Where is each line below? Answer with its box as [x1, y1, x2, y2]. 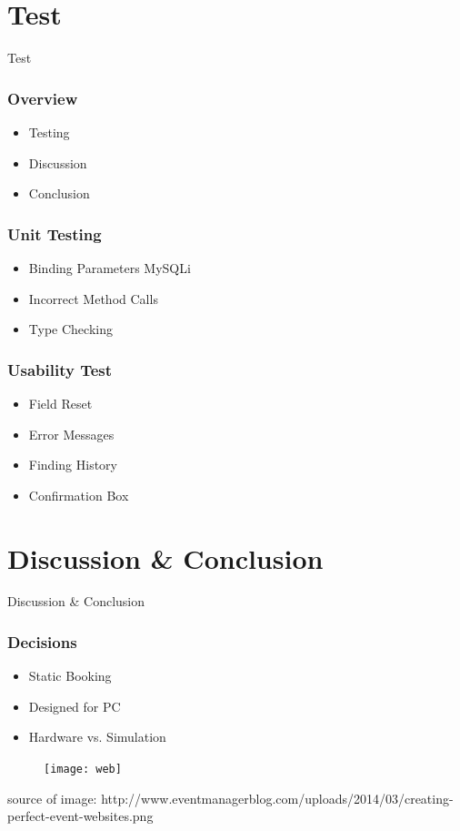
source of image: [7, 788, 97, 807]
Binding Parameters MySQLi [28, 258, 191, 277]
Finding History [28, 455, 117, 474]
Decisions [7, 630, 77, 653]
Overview [7, 86, 78, 109]
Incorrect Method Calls [28, 289, 158, 308]
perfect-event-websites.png [7, 806, 154, 826]
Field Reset [28, 393, 93, 412]
